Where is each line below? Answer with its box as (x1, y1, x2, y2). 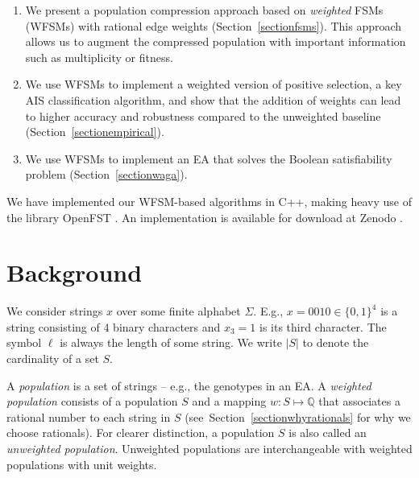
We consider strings (6, 303, 103, 319)
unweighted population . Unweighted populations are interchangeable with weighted (6, 440, 413, 456)
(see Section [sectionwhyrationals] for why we (185, 408, 411, 425)
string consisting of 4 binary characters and (6, 318, 221, 335)
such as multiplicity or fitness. (25, 48, 173, 65)
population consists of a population (6, 393, 178, 410)
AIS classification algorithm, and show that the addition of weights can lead (25, 91, 401, 108)
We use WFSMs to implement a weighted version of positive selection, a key (25, 76, 402, 93)
